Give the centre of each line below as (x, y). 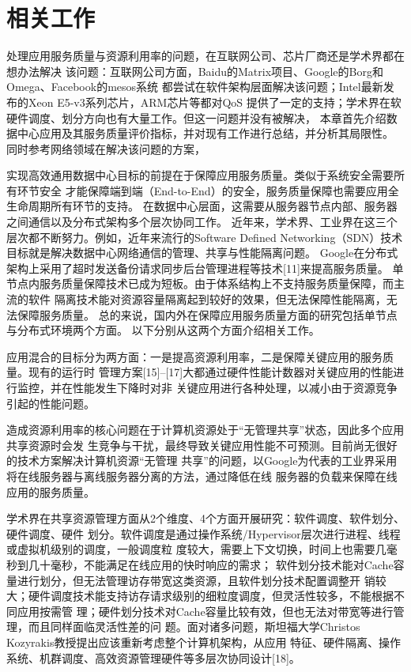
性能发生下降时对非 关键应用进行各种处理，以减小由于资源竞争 (235, 387)
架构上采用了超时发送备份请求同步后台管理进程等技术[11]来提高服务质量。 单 (205, 268)
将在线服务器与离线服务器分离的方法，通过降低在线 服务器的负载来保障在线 (202, 476)
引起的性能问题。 (51, 403)
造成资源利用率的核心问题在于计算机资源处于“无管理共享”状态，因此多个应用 (205, 430)
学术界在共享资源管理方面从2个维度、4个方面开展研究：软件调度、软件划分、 (205, 518)
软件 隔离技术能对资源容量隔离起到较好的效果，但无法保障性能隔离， (207, 299)
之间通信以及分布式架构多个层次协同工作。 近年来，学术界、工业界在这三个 (202, 222)
